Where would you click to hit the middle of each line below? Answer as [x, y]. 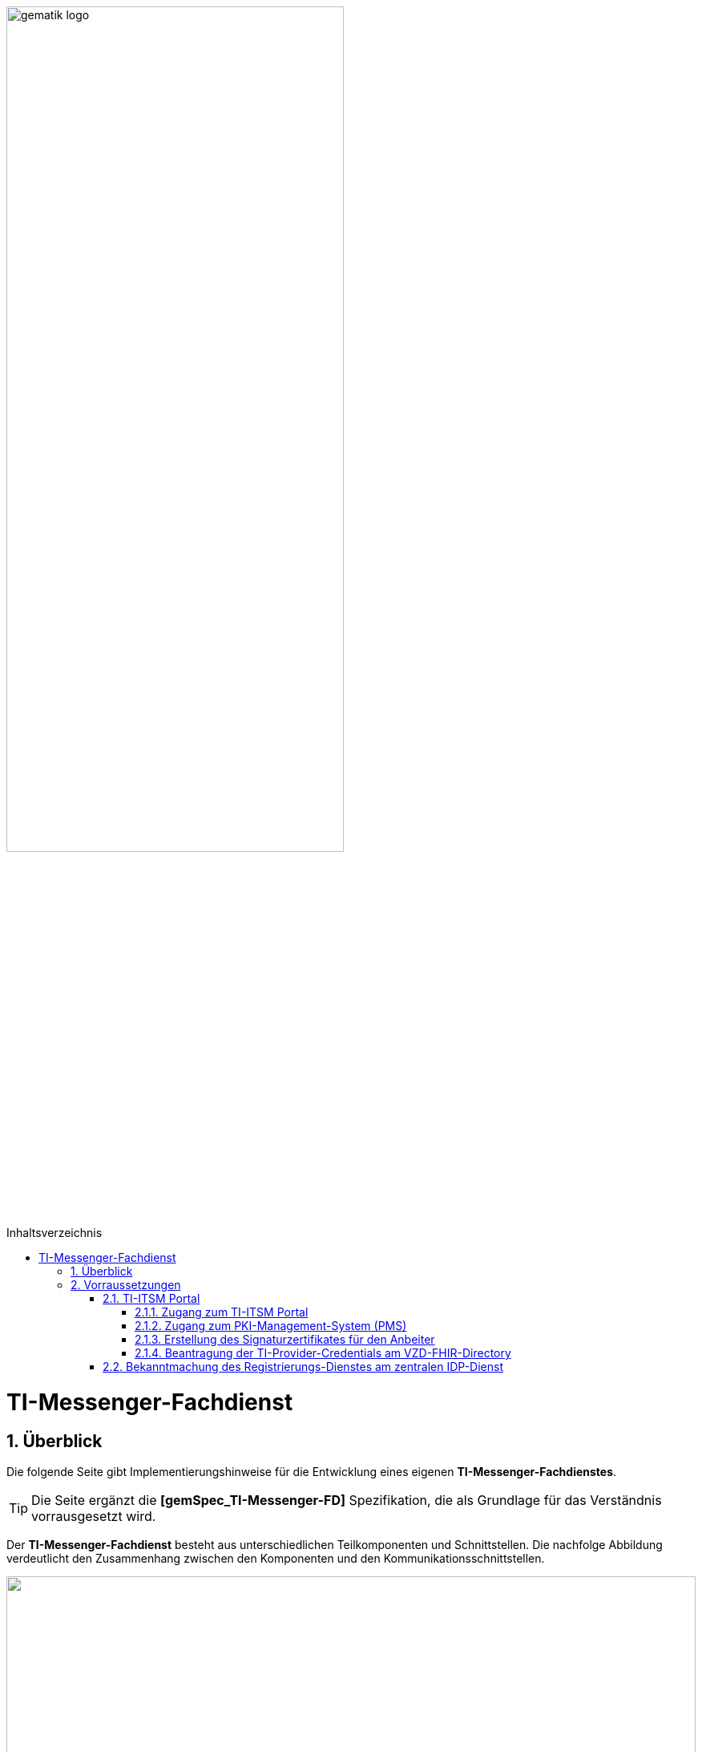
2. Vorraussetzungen [126, 1285]
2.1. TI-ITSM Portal [151, 1299]
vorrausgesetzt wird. [94, 1517]
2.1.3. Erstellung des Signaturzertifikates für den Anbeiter [285, 1340]
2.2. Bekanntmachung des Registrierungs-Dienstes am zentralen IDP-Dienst [303, 1367]
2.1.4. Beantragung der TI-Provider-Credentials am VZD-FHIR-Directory [323, 1353]
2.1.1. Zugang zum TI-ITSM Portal [222, 1312]
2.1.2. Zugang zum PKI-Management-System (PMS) [271, 1326]
